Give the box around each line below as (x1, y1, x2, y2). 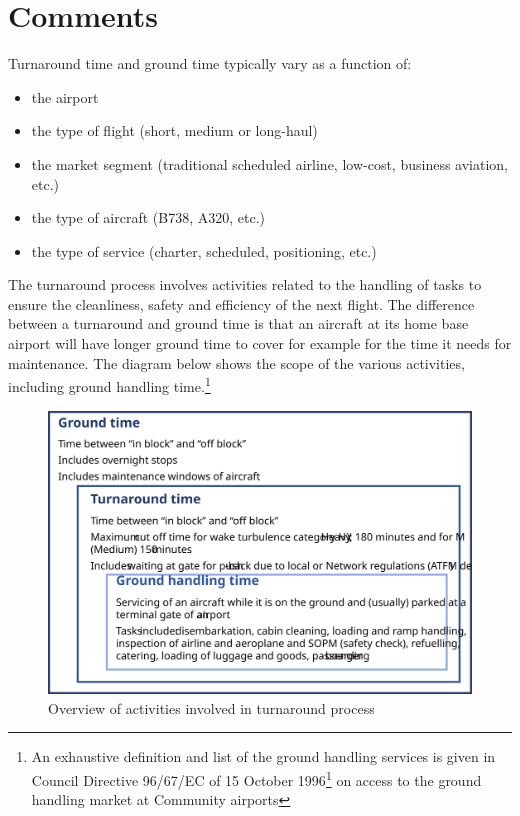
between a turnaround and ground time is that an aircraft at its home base (8, 313, 469, 334)
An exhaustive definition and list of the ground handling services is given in (31, 746, 496, 767)
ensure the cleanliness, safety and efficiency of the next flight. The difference (8, 293, 475, 314)
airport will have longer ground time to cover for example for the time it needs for (8, 333, 512, 354)
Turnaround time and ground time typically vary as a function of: (8, 53, 412, 74)
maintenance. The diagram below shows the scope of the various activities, (8, 352, 465, 373)
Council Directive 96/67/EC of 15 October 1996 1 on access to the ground (31, 766, 482, 790)
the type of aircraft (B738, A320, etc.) (31, 207, 266, 228)
